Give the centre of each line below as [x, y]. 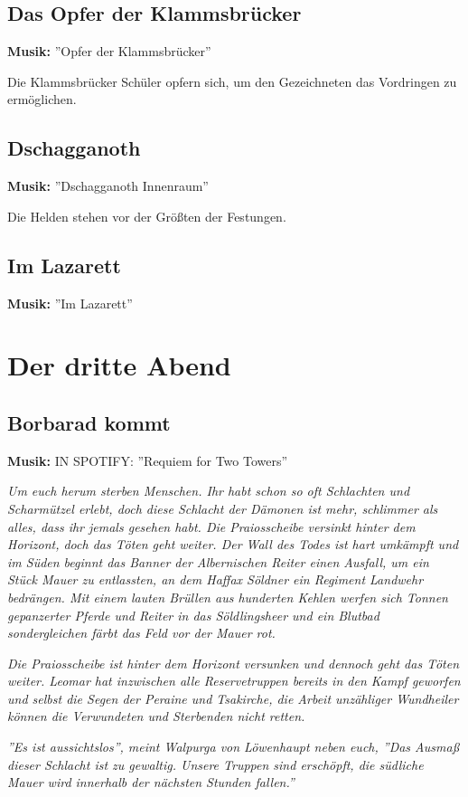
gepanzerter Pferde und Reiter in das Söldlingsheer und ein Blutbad [193, 615]
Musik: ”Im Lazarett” [70, 303]
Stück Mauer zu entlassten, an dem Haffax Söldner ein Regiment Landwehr [215, 579]
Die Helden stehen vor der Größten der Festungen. [147, 216]
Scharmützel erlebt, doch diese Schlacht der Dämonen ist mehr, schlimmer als [223, 508]
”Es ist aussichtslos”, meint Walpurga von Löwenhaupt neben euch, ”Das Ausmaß [234, 747]
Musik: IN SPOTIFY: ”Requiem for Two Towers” [148, 460]
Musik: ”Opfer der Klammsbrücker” [109, 51]
